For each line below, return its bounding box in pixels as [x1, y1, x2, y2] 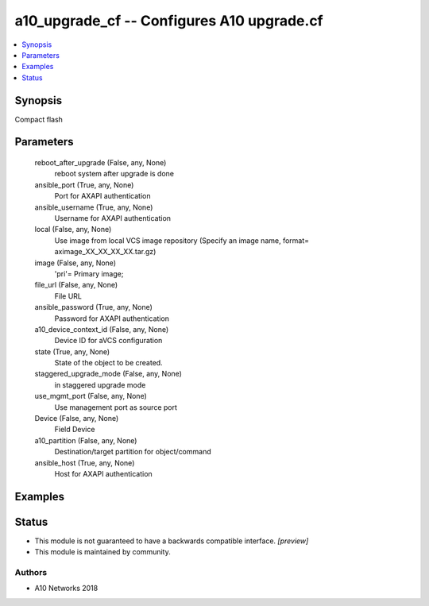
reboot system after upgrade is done [54, 169, 175, 179]
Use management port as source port [54, 402, 178, 412]
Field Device [54, 425, 95, 434]
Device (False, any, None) [34, 414, 119, 423]
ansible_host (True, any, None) [34, 457, 135, 468]
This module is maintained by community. [34, 547, 171, 557]
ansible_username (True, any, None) [34, 203, 153, 212]
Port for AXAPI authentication [54, 191, 151, 201]
